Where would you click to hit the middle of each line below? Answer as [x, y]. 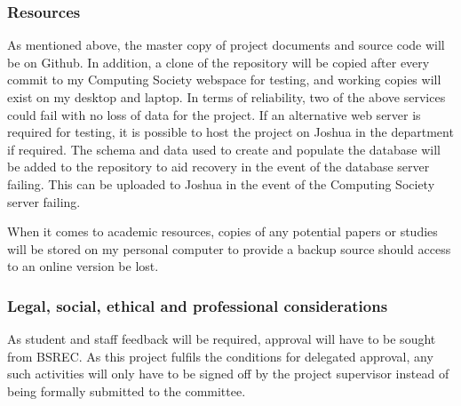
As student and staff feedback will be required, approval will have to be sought [222, 339]
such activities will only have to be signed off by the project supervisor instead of [228, 374]
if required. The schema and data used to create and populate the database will [224, 149]
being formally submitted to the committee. [127, 390]
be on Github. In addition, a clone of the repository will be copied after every [219, 62]
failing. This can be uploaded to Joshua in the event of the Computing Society [221, 183]
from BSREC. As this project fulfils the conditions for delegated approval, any [220, 356]
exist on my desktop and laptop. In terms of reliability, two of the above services [227, 97]
